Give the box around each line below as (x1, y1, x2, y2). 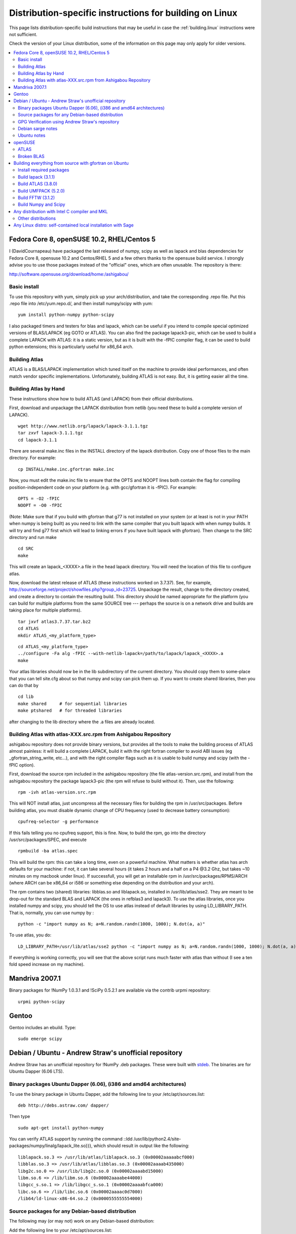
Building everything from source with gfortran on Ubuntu (13, 160, 129, 166)
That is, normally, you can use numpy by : (9, 910, 94, 916)
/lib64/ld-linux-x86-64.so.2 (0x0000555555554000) (18, 1196, 143, 1201)
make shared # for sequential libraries (18, 701, 128, 706)
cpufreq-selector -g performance (18, 819, 99, 824)
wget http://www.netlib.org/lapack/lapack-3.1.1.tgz (18, 423, 148, 429)
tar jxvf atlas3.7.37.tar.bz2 (18, 618, 91, 624)
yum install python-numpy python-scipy (18, 312, 114, 318)
